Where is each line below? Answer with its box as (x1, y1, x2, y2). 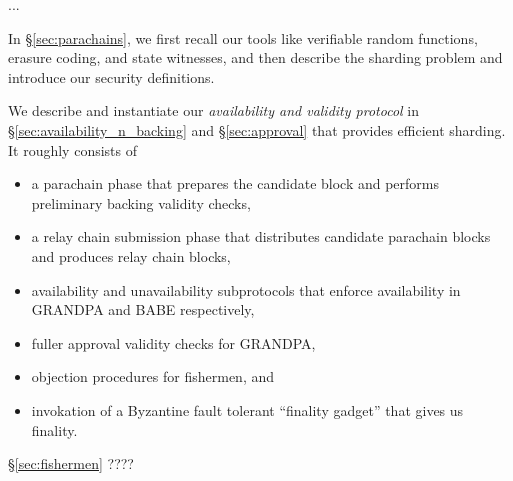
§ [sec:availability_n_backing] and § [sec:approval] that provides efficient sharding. (8, 119, 506, 140)
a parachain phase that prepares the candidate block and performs (31, 173, 440, 194)
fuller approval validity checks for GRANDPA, (31, 332, 316, 353)
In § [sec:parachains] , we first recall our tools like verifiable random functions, (8, 27, 478, 48)
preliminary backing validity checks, (31, 192, 251, 213)
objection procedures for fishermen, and (31, 366, 275, 387)
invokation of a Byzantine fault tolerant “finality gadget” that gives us (31, 399, 464, 420)
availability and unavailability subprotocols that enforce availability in (31, 279, 461, 300)
